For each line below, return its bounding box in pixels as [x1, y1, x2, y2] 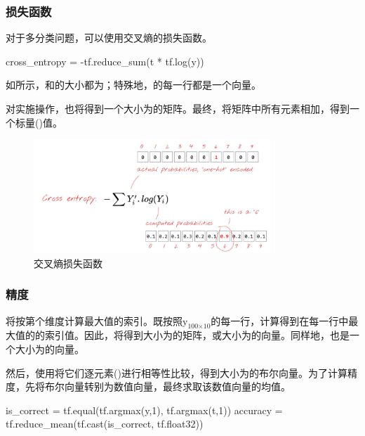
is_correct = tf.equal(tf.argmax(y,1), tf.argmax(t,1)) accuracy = [6, 402, 283, 417]
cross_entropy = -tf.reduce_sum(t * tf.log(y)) [6, 53, 204, 68]
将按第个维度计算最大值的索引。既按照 [6, 313, 182, 328]
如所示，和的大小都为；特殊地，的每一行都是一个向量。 [6, 77, 261, 92]
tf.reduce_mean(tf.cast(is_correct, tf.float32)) [6, 416, 204, 431]
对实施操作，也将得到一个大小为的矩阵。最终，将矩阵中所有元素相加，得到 [6, 101, 350, 115]
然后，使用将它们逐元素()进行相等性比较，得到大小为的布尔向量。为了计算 [6, 365, 347, 380]
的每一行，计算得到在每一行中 [211, 313, 349, 328]
